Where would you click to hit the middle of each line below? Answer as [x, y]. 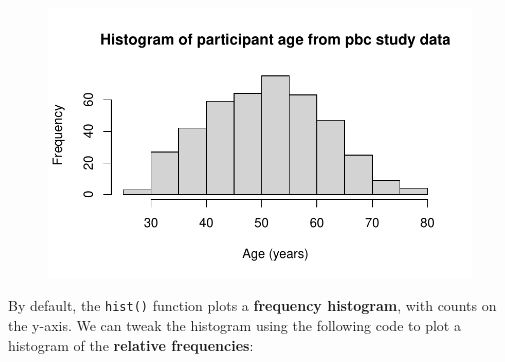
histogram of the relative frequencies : [131, 344]
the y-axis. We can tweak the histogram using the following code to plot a [234, 325]
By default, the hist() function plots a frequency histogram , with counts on [252, 305]
